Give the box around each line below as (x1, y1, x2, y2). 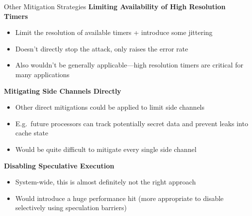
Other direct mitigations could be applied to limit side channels (15, 102, 205, 112)
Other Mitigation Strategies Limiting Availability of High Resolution (4, 1, 226, 11)
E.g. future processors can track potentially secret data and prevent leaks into (15, 118, 248, 128)
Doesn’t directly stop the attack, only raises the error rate (15, 43, 188, 53)
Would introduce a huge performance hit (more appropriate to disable (15, 193, 224, 203)
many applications (15, 69, 70, 79)
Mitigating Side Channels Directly (4, 85, 121, 96)
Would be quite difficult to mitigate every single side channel (15, 144, 197, 154)
